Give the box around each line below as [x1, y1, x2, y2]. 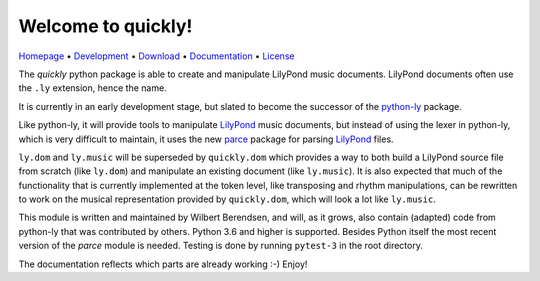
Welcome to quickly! [18, 15, 193, 37]
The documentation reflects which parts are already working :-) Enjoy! [18, 258, 308, 270]
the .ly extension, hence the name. [18, 82, 167, 94]
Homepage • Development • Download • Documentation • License [18, 50, 295, 62]
